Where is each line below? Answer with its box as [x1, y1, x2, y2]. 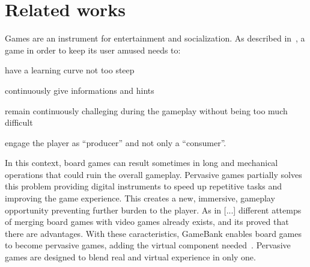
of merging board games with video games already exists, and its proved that [5, 215, 289, 228]
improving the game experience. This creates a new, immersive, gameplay [5, 192, 275, 204]
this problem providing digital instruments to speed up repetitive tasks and [5, 180, 282, 192]
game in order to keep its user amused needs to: [5, 43, 181, 56]
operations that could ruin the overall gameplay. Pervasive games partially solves [5, 168, 302, 180]
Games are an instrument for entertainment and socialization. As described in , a [5, 32, 305, 44]
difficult [5, 116, 33, 129]
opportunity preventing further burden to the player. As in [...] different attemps [5, 203, 302, 216]
